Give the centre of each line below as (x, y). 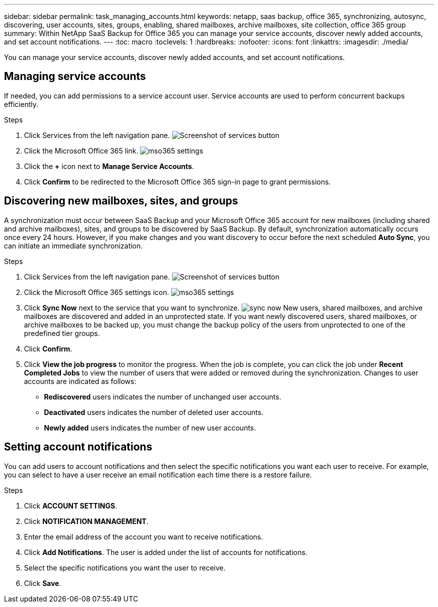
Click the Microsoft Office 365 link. (81, 150)
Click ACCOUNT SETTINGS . (71, 505)
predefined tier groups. (62, 333)
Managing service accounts (75, 76)
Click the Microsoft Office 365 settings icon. (97, 292)
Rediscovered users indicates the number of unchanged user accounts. (163, 396)
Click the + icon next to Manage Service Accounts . (109, 166)
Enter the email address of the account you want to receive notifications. (143, 536)
